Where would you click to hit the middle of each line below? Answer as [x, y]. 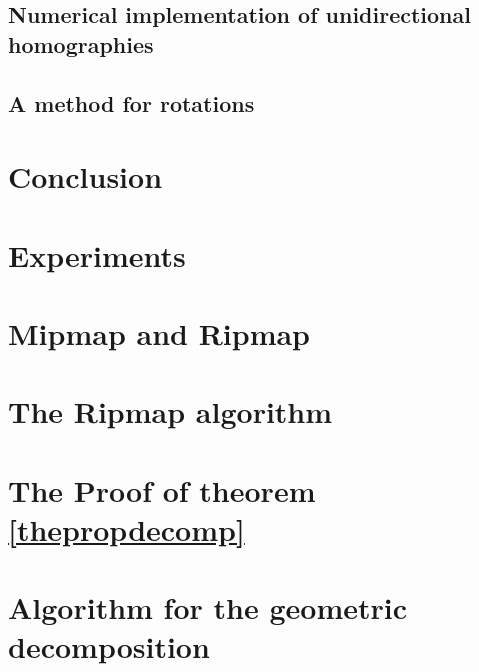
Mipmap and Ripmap [159, 332]
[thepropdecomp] [126, 528]
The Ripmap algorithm [170, 411]
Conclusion [85, 176]
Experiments [97, 254]
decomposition [109, 646]
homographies [81, 43]
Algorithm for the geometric [208, 607]
